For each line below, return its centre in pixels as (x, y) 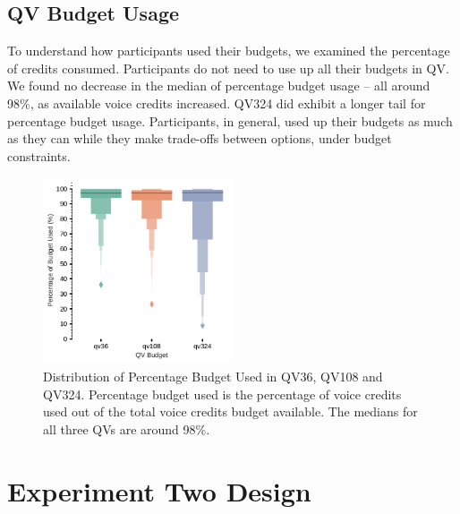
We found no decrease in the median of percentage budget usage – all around (219, 86)
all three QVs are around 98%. (127, 428)
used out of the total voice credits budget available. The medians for (230, 411)
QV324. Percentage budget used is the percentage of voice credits (222, 394)
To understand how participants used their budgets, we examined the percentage (229, 51)
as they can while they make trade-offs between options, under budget (200, 138)
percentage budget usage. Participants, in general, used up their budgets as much (230, 120)
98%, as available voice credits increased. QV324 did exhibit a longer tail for (217, 103)
